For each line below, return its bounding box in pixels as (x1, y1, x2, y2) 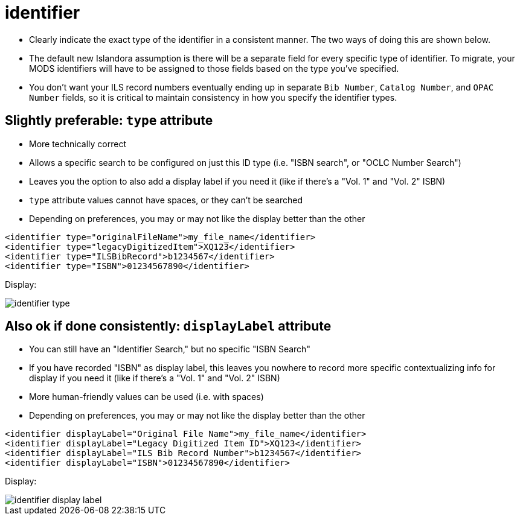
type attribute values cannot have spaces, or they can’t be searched (29, 194, 303, 205)
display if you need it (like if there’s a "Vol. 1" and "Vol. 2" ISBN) (29, 373, 280, 384)
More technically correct (29, 138, 127, 149)
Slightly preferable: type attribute (5, 113, 213, 128)
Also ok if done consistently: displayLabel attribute (5, 319, 332, 334)
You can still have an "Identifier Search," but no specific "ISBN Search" (29, 344, 310, 355)
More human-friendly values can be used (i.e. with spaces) (29, 392, 264, 402)
